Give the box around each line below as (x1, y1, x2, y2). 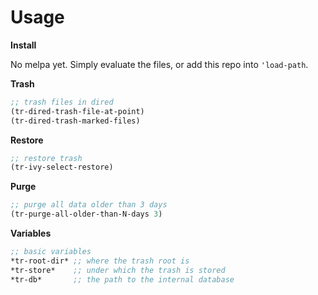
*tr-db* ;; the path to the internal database (10, 274, 235, 285)
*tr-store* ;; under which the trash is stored (10, 265, 226, 275)
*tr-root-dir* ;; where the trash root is (10, 256, 190, 266)
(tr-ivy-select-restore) (10, 162, 114, 173)
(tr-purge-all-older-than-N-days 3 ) (10, 209, 163, 220)
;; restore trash (10, 153, 83, 163)
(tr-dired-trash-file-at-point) (10, 106, 145, 116)
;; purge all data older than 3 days (10, 200, 168, 210)
